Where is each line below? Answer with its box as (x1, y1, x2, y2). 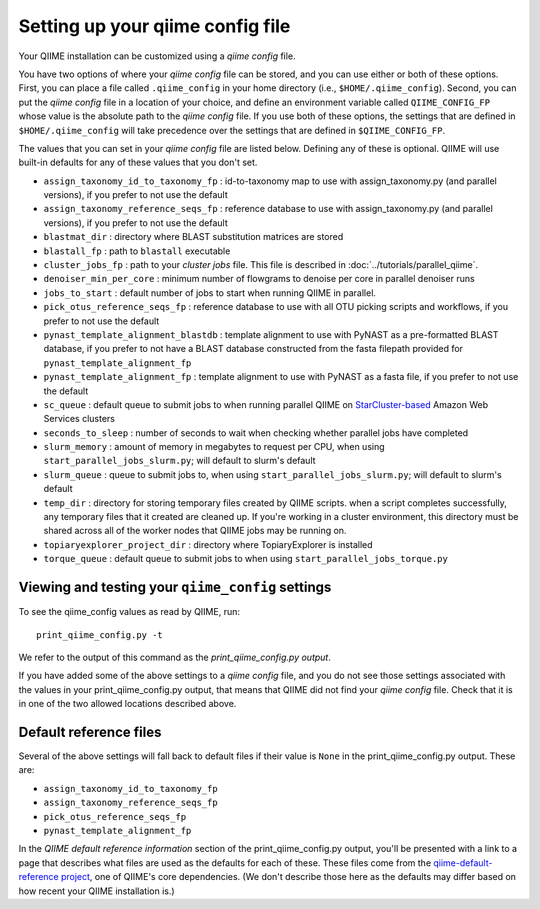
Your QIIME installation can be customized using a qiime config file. (18, 50, 296, 62)
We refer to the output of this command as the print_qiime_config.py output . (18, 651, 332, 663)
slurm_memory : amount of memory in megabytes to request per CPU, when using (43, 441, 385, 453)
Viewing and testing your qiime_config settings (18, 579, 332, 596)
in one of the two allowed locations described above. (18, 698, 237, 710)
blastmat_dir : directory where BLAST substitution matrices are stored (43, 231, 344, 243)
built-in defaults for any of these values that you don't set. (18, 156, 258, 169)
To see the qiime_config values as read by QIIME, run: (18, 606, 240, 618)
